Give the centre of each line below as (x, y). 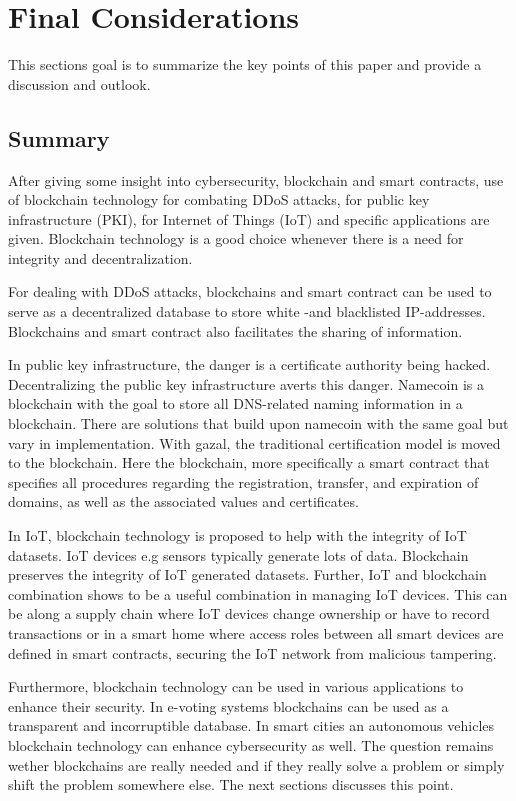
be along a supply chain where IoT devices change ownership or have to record (249, 613)
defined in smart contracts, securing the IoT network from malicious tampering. (252, 652)
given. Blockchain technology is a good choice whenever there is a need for (236, 238)
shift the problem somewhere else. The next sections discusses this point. (231, 784)
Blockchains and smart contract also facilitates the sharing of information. (235, 330)
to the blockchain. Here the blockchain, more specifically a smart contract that (249, 462)
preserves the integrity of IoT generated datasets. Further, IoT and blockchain (247, 574)
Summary (59, 137)
